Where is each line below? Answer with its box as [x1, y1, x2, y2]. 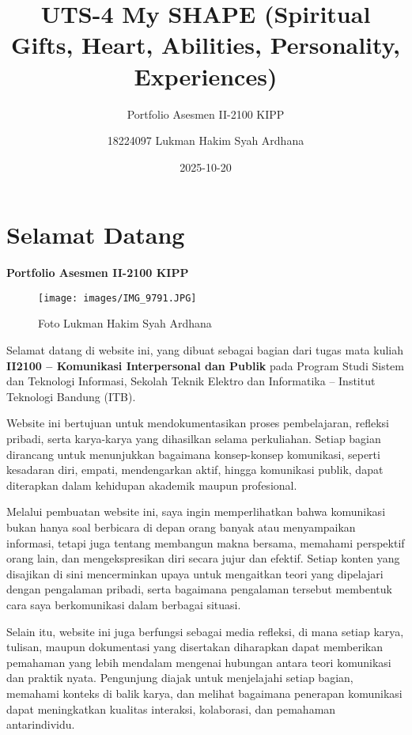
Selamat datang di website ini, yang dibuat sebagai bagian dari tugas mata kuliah [6, 342, 403, 358]
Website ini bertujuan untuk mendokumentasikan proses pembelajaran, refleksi [6, 415, 389, 431]
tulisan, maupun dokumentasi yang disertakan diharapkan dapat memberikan [6, 638, 384, 655]
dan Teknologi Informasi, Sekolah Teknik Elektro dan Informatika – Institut [6, 373, 376, 389]
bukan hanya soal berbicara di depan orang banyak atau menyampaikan [6, 519, 356, 535]
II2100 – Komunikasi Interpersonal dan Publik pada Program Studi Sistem [6, 357, 404, 373]
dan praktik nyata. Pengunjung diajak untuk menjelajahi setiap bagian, [6, 669, 353, 686]
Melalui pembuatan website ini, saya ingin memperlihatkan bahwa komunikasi [6, 503, 386, 520]
